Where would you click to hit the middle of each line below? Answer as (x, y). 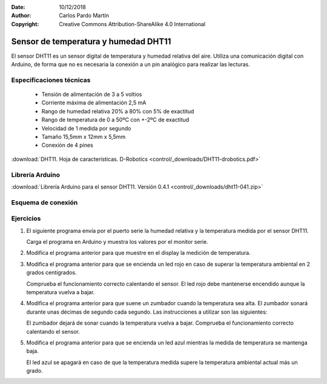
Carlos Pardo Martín (84, 16)
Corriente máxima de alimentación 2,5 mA (94, 103)
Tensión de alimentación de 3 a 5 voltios (92, 95)
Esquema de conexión (45, 202)
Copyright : (25, 24)
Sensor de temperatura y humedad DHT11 (91, 42)
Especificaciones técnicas (51, 80)
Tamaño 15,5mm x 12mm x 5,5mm (84, 136)
